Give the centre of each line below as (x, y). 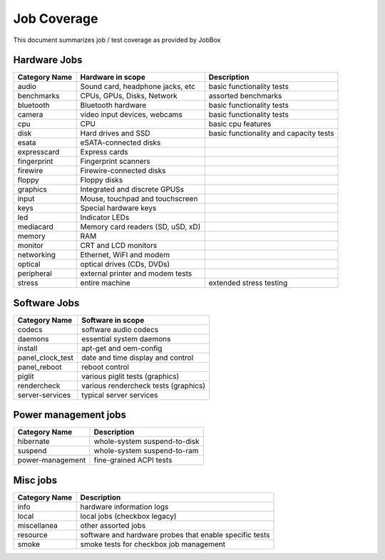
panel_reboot (40, 367)
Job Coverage (56, 19)
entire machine (106, 283)
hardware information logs (124, 507)
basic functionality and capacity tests (271, 133)
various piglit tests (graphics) (130, 376)
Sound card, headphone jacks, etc (138, 87)
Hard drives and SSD (115, 133)
